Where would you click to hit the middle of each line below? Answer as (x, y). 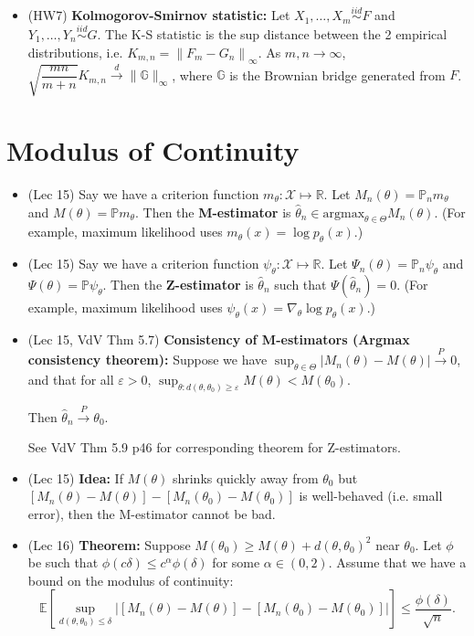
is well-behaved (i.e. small (371, 496)
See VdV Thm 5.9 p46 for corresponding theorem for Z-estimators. (214, 447)
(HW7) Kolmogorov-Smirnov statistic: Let (159, 15)
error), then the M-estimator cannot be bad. (152, 513)
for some (236, 562)
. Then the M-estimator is (213, 212)
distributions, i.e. (75, 52)
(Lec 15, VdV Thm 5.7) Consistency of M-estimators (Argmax (219, 339)
